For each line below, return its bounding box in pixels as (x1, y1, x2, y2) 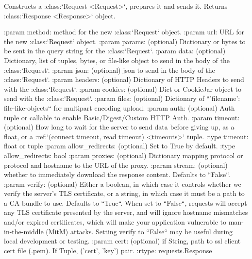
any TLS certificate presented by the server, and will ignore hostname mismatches (4, 207, 248, 217)
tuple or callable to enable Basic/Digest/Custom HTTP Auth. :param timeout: (4, 112, 240, 122)
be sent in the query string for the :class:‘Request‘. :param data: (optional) (4, 46, 226, 56)
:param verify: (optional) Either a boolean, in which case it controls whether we (4, 178, 241, 189)
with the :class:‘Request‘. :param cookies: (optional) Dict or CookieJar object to (4, 83, 242, 94)
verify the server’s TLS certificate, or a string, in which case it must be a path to (4, 188, 245, 198)
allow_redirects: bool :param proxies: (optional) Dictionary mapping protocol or (4, 150, 243, 160)
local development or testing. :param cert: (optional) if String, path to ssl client (4, 236, 241, 246)
